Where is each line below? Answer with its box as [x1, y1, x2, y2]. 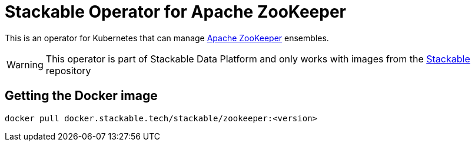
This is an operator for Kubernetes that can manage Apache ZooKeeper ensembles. [5, 32, 329, 43]
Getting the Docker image [5, 88, 158, 104]
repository [45, 64, 91, 77]
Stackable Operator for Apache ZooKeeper [5, 2, 346, 22]
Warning [6, 58, 44, 71]
